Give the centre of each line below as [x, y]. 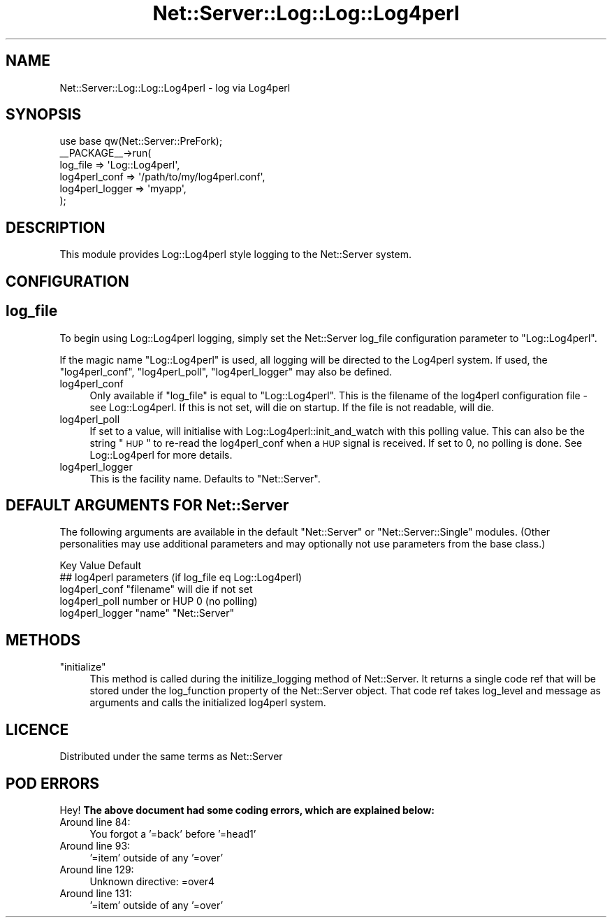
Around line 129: [97, 869]
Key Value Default [101, 566]
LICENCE [37, 729]
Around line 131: [96, 893]
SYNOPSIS [44, 115]
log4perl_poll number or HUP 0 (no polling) [159, 601]
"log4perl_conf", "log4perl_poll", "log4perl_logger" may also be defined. [226, 371]
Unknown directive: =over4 [152, 881]
